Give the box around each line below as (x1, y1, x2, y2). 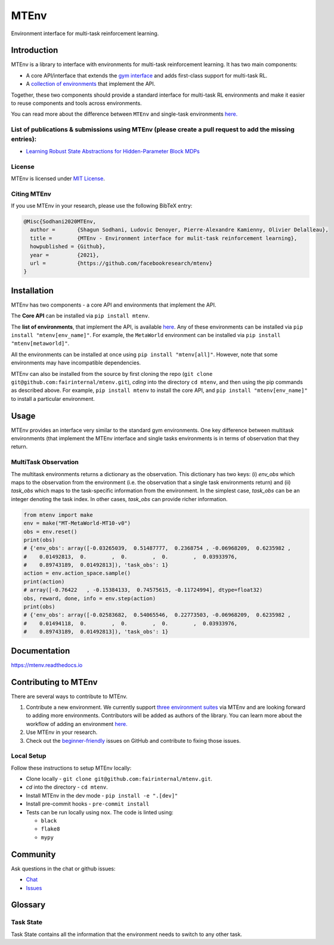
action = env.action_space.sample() (23, 570, 131, 577)
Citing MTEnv (11, 190, 52, 198)
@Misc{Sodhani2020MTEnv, (23, 218, 97, 225)
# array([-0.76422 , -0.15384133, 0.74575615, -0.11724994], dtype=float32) (23, 586, 263, 594)
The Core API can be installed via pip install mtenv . (11, 312, 150, 319)
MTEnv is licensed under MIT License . (11, 175, 106, 182)
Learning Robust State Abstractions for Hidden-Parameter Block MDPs (26, 147, 200, 155)
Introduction (11, 45, 58, 55)
